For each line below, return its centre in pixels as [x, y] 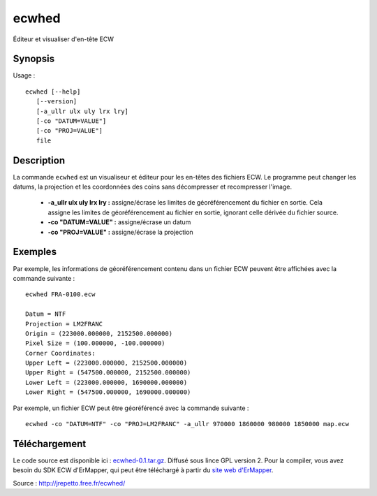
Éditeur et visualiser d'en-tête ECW [64, 39]
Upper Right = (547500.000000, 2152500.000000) [108, 373]
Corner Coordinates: [60, 353]
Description [39, 160]
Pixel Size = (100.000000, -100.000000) [95, 343]
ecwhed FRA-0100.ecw [60, 294]
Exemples [35, 252]
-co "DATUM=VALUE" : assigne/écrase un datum [119, 222]
